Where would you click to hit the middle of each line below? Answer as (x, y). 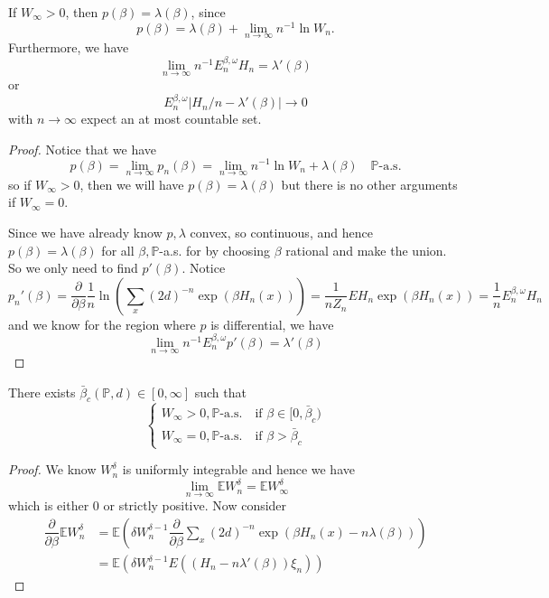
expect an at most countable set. (171, 119)
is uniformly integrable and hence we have (238, 469)
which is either (49, 505)
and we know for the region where (102, 324)
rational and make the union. (366, 250)
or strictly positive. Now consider (195, 505)
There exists (42, 392)
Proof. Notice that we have (83, 149)
